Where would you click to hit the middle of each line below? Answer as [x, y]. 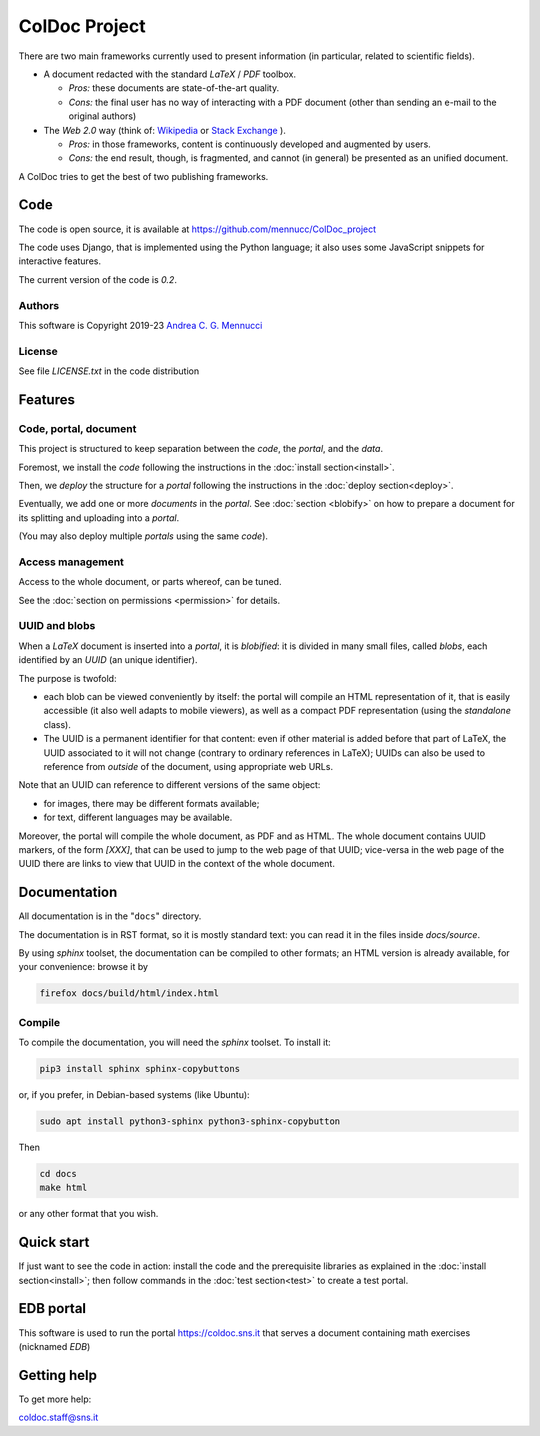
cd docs [58, 1173]
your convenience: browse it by [83, 967]
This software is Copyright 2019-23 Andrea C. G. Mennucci [140, 325]
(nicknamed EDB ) [54, 1346]
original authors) [102, 116]
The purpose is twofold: [67, 678]
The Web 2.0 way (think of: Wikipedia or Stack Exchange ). [165, 130]
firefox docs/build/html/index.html [129, 993]
